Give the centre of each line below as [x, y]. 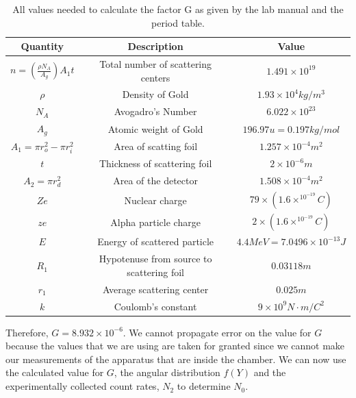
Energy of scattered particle [156, 241]
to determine [204, 386]
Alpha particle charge [155, 222]
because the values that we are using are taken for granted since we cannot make [175, 346]
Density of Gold [155, 94]
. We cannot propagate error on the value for [217, 332]
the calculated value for [55, 372]
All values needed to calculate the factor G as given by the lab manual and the [178, 9]
